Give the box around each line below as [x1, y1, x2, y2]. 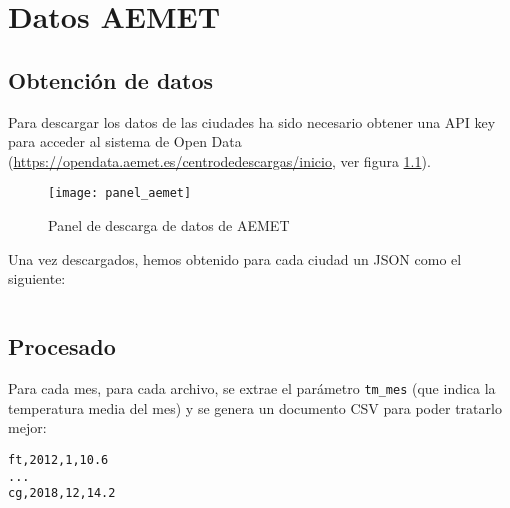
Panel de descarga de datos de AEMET [48, 215, 290, 236]
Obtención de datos [8, 64, 214, 95]
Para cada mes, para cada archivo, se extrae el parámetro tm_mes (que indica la [8, 378, 496, 398]
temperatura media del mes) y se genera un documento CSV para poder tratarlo [8, 397, 502, 418]
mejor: [8, 417, 47, 438]
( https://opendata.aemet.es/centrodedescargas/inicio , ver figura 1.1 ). [8, 150, 431, 171]
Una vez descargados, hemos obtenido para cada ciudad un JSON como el [8, 248, 462, 269]
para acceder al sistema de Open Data [8, 131, 242, 152]
